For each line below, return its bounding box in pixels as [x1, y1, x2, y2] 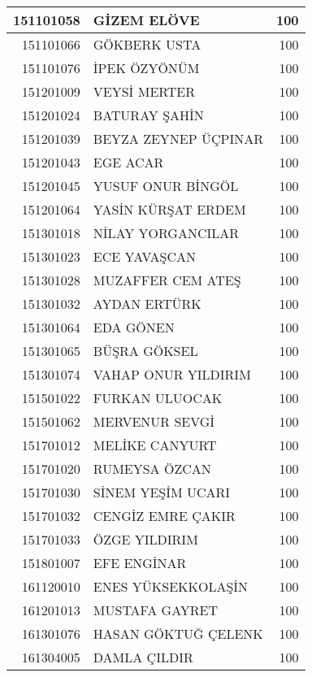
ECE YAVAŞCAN [93, 247, 197, 266]
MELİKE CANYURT [93, 436, 217, 454]
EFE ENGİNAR [93, 553, 187, 572]
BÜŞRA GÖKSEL [93, 341, 198, 360]
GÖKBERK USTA [93, 35, 201, 54]
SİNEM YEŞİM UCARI [93, 483, 231, 501]
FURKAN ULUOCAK [93, 388, 223, 407]
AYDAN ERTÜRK [93, 294, 201, 313]
